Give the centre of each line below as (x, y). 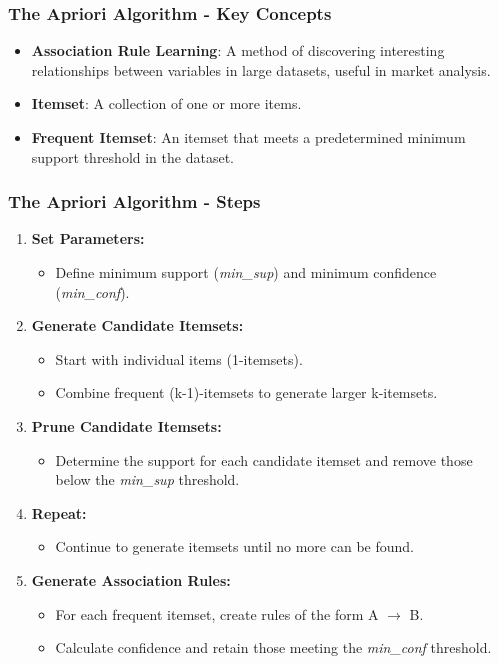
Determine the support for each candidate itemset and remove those (264, 459)
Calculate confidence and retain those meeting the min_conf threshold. (273, 647)
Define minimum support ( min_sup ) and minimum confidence (246, 272)
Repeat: (59, 512)
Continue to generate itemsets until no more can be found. (234, 546)
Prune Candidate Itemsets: (126, 425)
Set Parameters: (88, 238)
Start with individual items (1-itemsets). (179, 358)
